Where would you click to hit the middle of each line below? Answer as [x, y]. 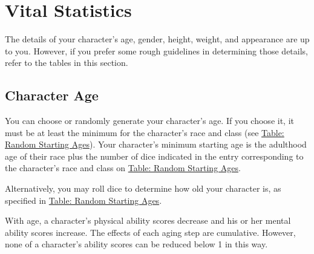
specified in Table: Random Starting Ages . [83, 200]
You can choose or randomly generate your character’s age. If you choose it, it [149, 121]
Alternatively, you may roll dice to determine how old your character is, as [143, 188]
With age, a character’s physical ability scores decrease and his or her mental [148, 220]
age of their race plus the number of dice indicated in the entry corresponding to [154, 156]
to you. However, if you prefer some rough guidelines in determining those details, [157, 50]
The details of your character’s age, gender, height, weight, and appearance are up [157, 39]
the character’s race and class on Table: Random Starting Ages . [123, 168]
